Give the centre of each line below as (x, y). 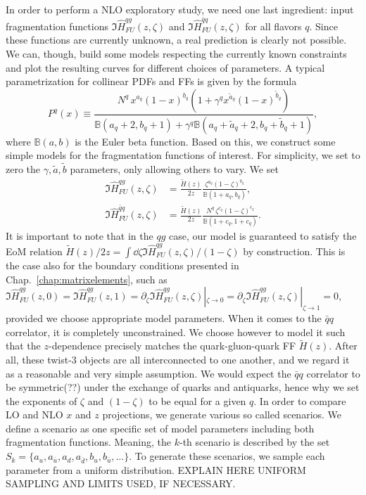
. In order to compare (300, 400)
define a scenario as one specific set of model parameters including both (160, 428)
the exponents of (42, 400)
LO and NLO (34, 414)
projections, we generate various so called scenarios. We (222, 414)
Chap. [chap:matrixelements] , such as (87, 279)
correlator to (333, 373)
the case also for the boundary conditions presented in (122, 265)
